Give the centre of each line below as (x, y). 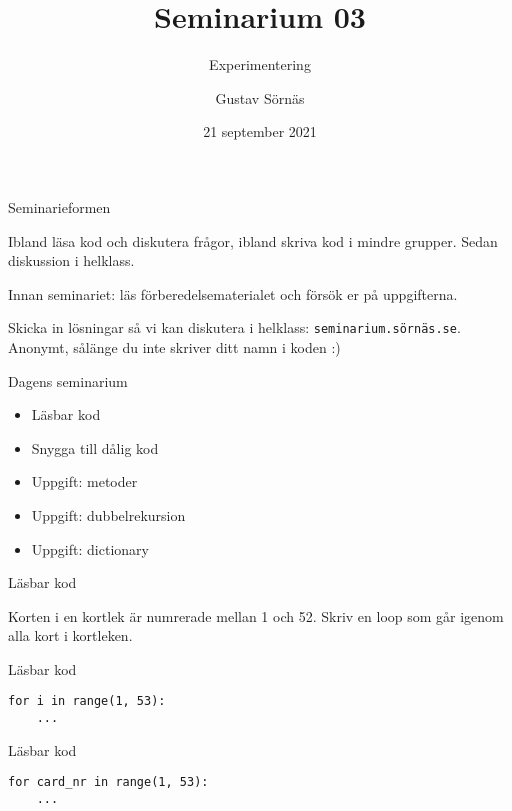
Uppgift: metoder (84, 481)
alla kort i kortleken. (70, 635)
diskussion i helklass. (71, 260)
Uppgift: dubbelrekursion (108, 514)
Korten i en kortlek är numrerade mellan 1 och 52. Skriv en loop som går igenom (256, 615)
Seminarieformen (59, 206)
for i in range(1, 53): (87, 701)
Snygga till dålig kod (95, 447)
